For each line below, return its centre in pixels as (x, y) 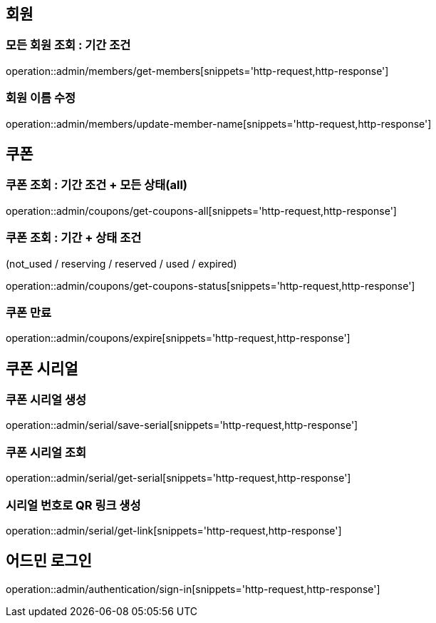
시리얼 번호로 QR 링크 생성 (73, 505)
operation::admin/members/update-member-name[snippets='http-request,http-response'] (219, 123)
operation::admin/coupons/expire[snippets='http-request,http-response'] (178, 338)
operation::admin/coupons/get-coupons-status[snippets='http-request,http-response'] (211, 285)
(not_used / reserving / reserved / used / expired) (121, 263)
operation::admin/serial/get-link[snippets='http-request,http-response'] (174, 530)
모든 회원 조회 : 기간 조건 (68, 45)
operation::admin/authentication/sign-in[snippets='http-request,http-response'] (193, 589)
